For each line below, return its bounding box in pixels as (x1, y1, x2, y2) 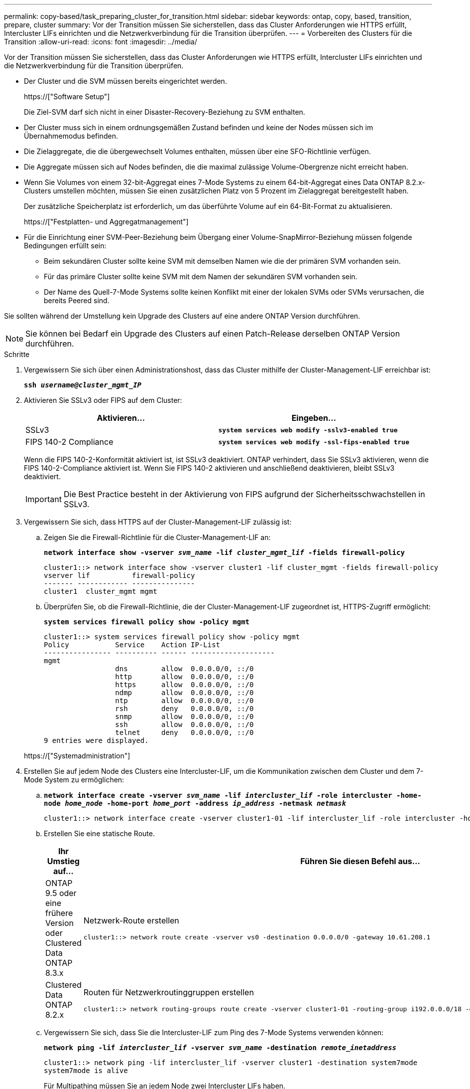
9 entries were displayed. (44, 736, 149, 744)
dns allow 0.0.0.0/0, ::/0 (115, 665, 254, 673)
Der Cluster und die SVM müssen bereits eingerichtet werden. (24, 77, 227, 85)
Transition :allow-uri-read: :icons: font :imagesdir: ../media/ (4, 37, 197, 46)
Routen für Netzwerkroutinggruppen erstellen (83, 987, 254, 997)
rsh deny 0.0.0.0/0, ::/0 (115, 705, 254, 713)
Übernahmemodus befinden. (24, 132, 118, 140)
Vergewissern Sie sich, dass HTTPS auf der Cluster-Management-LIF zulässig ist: (24, 518, 292, 526)
